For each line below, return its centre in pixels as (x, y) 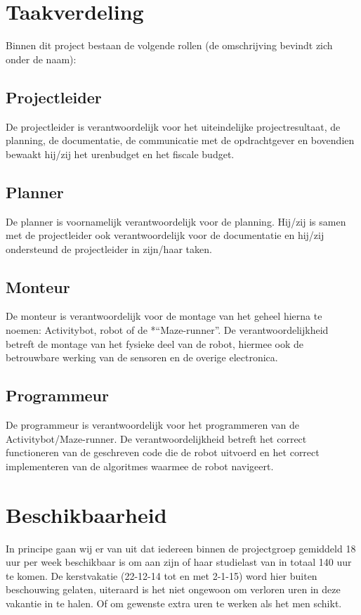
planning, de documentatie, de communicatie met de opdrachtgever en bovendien (180, 140)
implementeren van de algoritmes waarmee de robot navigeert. (140, 466)
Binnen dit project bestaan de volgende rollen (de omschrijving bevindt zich (169, 45)
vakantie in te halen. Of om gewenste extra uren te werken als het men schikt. (174, 603)
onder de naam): (41, 59)
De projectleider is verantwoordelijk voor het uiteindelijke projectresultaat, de (173, 126)
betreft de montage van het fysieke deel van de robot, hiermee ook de (155, 343)
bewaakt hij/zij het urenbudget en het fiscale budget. (120, 154)
